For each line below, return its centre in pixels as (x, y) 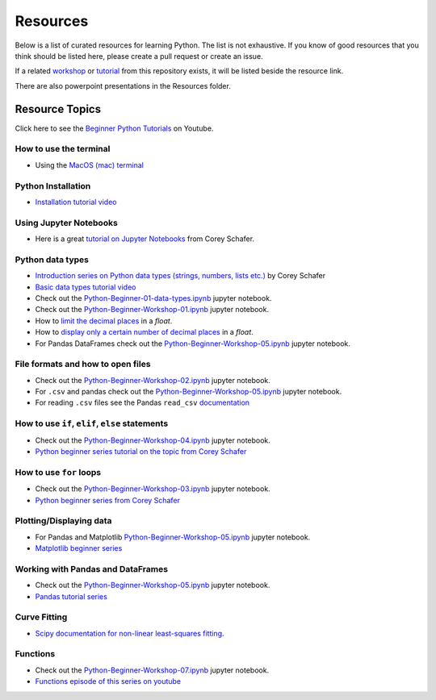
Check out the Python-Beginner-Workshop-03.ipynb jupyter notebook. (153, 489)
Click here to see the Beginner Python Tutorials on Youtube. (114, 128)
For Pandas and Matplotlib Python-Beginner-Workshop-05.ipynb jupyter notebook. (173, 537)
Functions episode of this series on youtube (108, 681)
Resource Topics (58, 109)
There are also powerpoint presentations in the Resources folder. (123, 85)
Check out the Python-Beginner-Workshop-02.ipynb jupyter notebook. (153, 380)
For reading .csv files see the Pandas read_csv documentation (143, 402)
